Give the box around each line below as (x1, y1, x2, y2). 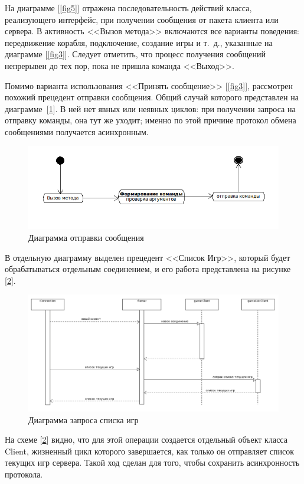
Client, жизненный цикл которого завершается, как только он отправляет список (5, 444, 294, 457)
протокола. (5, 467, 43, 480)
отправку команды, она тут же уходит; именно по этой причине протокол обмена (5, 114, 296, 126)
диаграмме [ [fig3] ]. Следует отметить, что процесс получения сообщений (5, 48, 266, 60)
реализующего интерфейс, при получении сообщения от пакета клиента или (5, 13, 279, 25)
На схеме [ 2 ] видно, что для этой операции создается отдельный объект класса (5, 433, 287, 446)
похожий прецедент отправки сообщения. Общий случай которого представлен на (5, 91, 299, 103)
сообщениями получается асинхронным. (5, 125, 149, 138)
